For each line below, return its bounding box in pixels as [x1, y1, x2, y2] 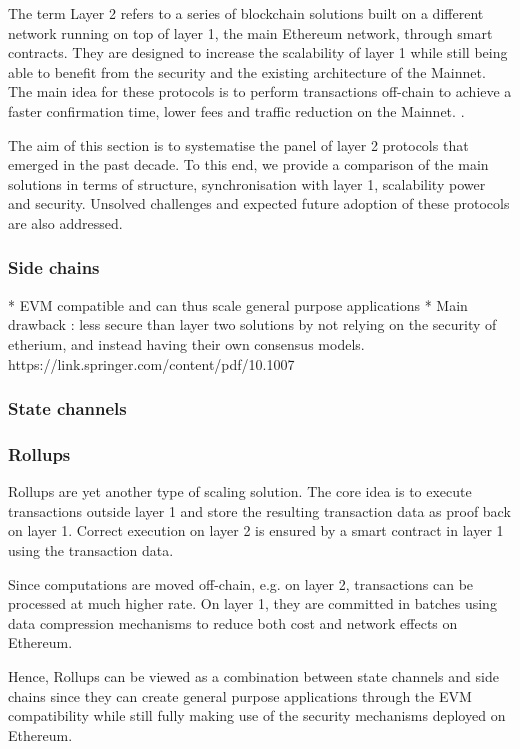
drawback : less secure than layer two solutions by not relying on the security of [8, 314, 497, 335]
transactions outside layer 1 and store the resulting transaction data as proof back [8, 500, 511, 521]
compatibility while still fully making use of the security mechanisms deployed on [8, 705, 506, 726]
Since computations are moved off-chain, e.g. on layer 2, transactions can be [8, 573, 474, 594]
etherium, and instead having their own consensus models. [8, 333, 365, 354]
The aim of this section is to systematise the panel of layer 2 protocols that [8, 134, 469, 155]
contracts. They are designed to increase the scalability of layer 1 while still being [8, 42, 508, 63]
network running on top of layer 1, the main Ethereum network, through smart [8, 22, 493, 43]
